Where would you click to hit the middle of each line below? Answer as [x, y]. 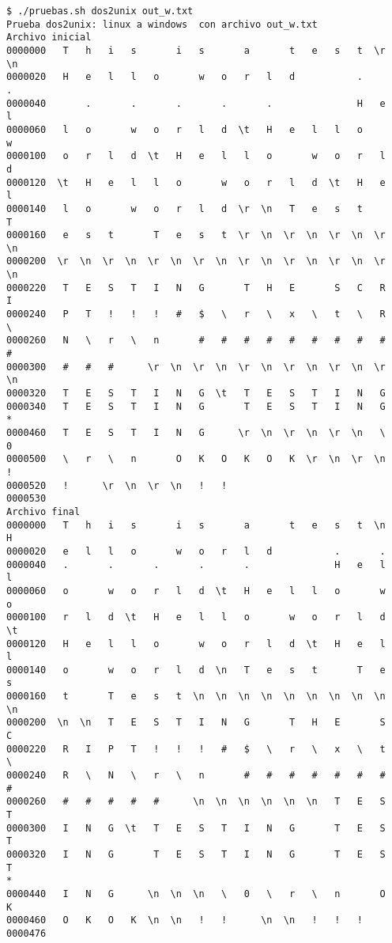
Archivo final [43, 511]
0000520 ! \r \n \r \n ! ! [117, 485]
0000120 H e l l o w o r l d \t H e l [196, 644]
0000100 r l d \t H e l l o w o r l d [196, 617]
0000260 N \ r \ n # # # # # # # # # [196, 341]
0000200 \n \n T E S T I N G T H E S [196, 723]
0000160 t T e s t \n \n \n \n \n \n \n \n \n [196, 697]
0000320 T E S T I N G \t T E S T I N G [196, 394]
